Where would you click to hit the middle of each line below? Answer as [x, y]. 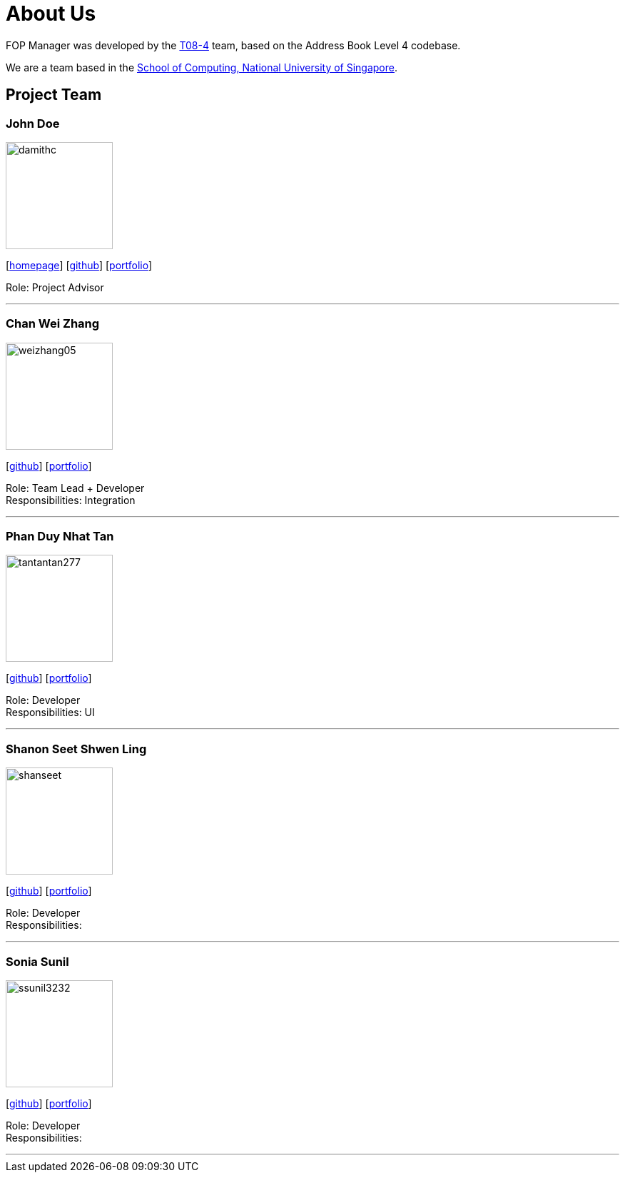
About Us [51, 14]
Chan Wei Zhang [53, 324]
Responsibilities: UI [50, 713]
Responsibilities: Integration [71, 500]
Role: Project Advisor [55, 287]
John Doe [33, 123]
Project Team [54, 95]
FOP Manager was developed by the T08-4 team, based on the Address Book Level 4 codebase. [233, 45]
